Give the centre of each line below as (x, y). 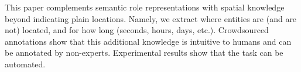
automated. (25, 64)
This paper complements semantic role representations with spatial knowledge (145, 7)
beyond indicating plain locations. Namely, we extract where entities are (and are (151, 18)
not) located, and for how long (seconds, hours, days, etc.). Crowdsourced (137, 30)
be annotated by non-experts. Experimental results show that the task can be (144, 53)
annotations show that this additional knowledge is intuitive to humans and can (148, 41)
